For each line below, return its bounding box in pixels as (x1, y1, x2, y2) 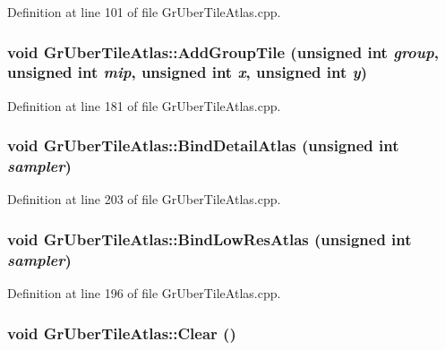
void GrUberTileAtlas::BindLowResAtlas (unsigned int (7, 227, 412, 250)
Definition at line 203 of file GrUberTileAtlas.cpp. (7, 190, 281, 209)
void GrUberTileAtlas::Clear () (7, 321, 236, 344)
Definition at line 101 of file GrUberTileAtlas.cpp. (7, 3, 281, 21)
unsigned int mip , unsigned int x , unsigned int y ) (7, 61, 368, 83)
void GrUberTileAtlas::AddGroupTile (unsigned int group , (7, 40, 439, 63)
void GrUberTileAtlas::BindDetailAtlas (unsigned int (7, 134, 399, 157)
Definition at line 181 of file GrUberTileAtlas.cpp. (7, 96, 281, 115)
